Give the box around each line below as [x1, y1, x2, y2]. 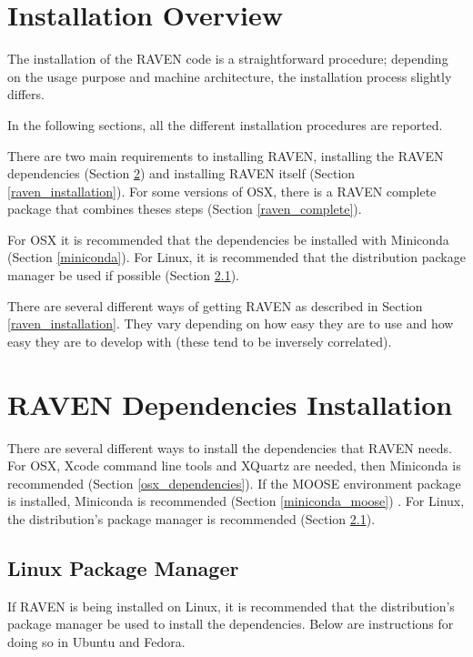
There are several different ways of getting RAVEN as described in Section [7, 296, 423, 315]
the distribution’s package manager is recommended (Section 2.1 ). [7, 509, 376, 528]
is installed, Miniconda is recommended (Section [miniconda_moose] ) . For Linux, [7, 491, 465, 510]
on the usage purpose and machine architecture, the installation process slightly [7, 66, 452, 86]
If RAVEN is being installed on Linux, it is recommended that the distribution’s [7, 596, 455, 615]
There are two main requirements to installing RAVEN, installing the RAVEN [7, 146, 444, 165]
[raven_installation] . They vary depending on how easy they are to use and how [7, 314, 454, 333]
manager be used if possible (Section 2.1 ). [7, 266, 240, 285]
